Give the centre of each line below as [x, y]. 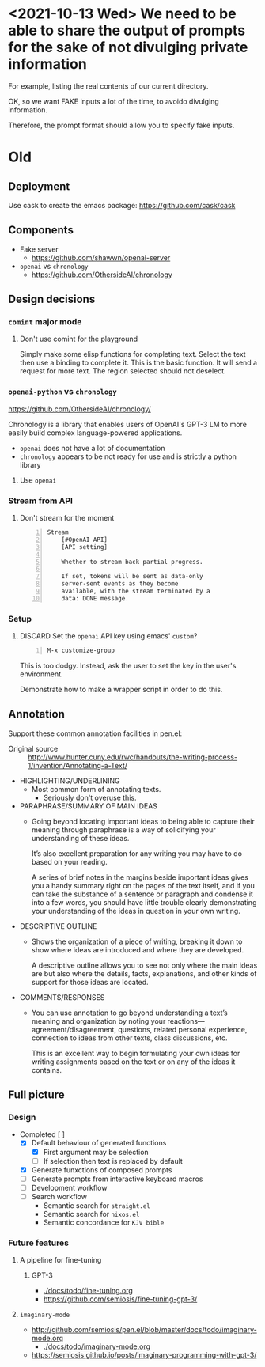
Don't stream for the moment [67, 518]
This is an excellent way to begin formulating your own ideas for [136, 1053]
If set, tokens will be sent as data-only [132, 577]
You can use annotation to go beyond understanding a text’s [129, 1013]
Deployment [39, 186]
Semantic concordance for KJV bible [104, 1222]
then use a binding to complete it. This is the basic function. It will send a [138, 363]
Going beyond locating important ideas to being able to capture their [143, 821]
